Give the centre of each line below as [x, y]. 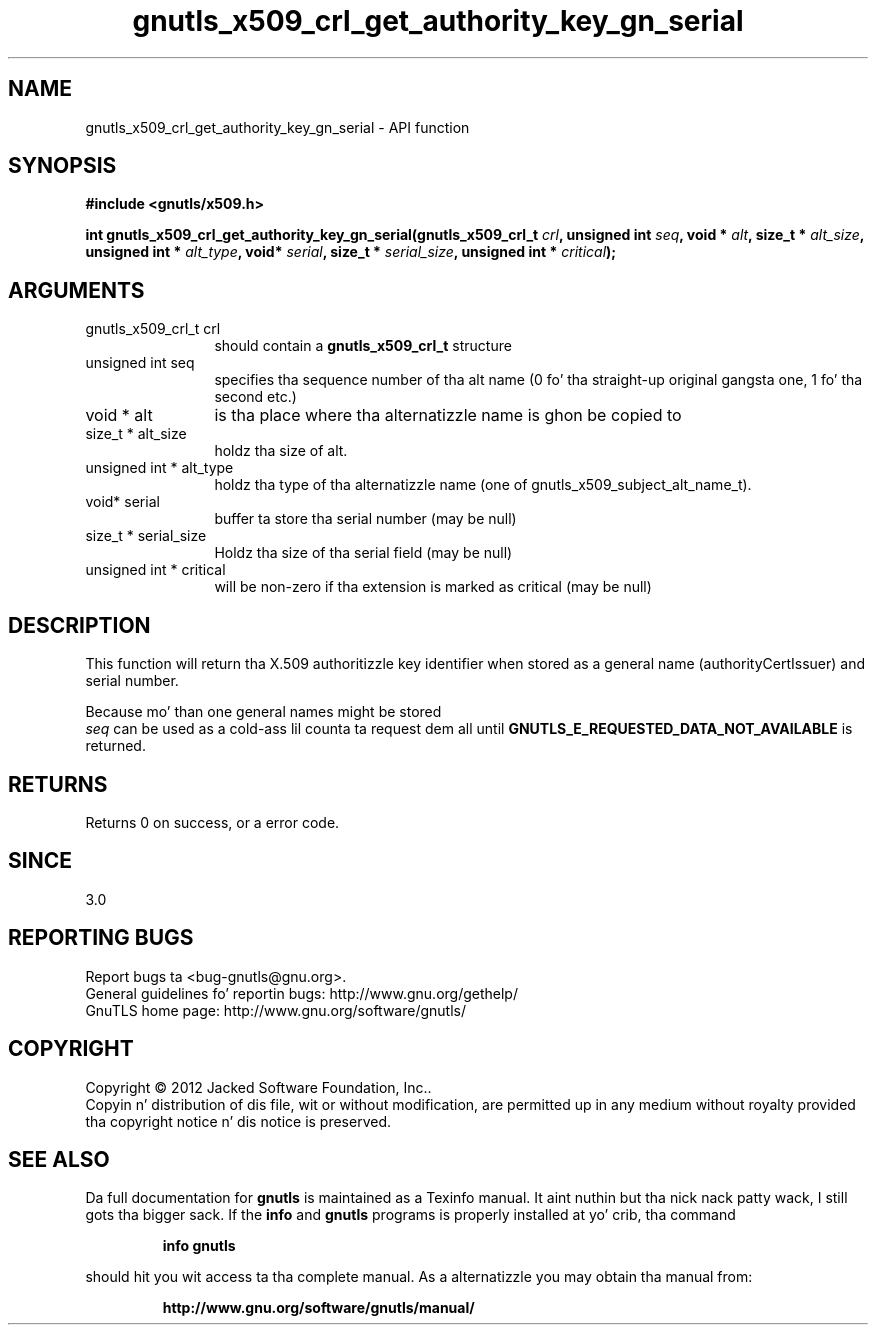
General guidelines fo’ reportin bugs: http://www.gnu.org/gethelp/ [301, 993]
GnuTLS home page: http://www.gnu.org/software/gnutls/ [275, 1010]
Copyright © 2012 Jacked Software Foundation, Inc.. [258, 1087]
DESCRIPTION [79, 625]
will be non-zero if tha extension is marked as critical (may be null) [433, 587]
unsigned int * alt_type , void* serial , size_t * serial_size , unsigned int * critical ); [351, 252]
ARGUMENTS [76, 290]
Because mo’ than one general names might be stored [263, 712]
